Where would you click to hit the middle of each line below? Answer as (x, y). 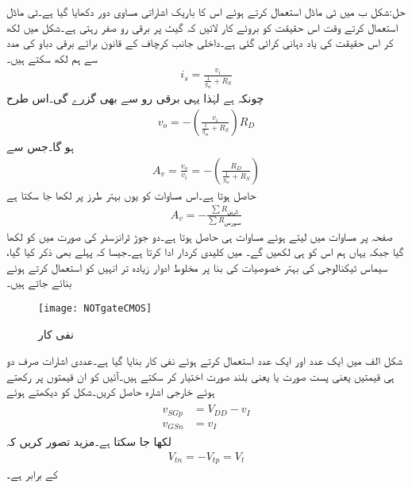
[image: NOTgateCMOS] (95, 308)
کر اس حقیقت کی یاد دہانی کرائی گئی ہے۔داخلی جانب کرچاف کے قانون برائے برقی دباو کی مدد (200, 43)
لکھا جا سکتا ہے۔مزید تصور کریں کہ (89, 442)
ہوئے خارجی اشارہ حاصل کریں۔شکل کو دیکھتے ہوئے (111, 391)
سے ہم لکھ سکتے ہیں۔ (52, 58)
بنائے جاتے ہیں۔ (39, 283)
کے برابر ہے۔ (32, 474)
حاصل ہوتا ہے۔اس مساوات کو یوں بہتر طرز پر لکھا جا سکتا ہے (131, 194)
